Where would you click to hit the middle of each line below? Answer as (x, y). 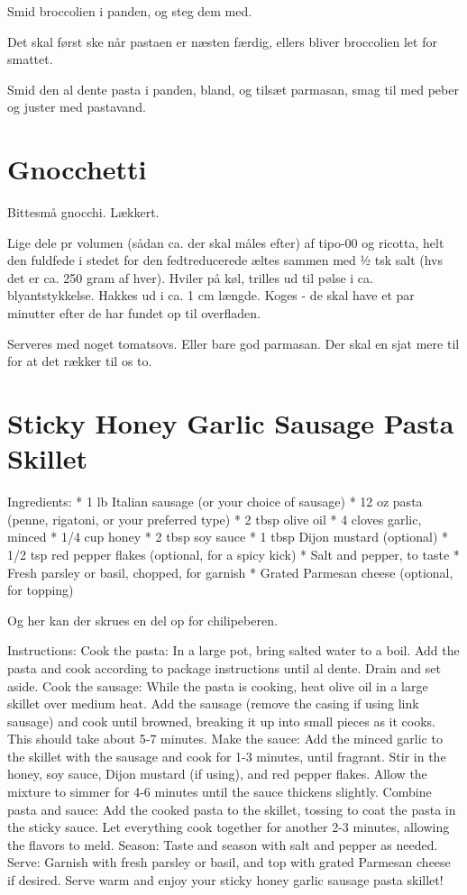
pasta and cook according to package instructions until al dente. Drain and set (224, 667)
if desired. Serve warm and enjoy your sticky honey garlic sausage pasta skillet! (225, 880)
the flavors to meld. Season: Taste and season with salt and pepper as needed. (223, 844)
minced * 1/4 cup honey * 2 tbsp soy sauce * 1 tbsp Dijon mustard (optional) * (228, 537)
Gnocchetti (77, 169)
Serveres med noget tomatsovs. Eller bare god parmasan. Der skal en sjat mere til (233, 343)
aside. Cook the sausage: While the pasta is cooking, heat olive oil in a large (218, 685)
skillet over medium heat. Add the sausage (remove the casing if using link (213, 703)
